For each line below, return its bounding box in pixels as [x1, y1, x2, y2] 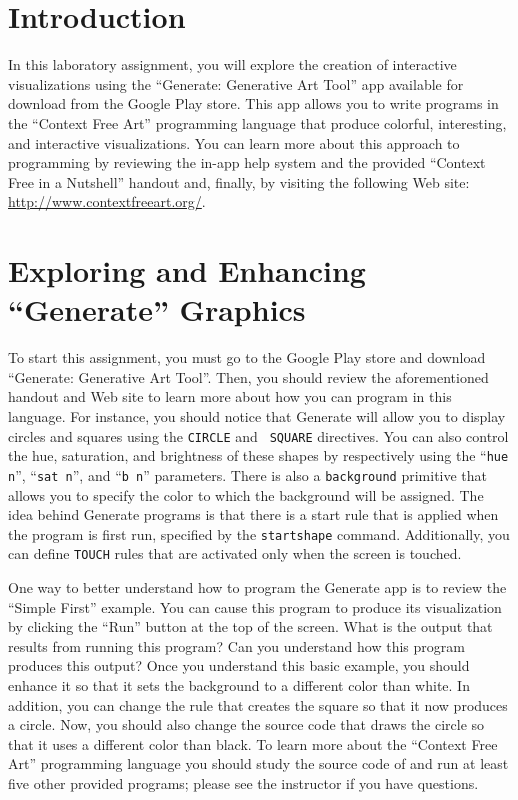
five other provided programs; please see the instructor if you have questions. [8, 772, 479, 793]
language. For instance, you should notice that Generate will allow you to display [8, 405, 506, 426]
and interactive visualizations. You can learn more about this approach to [8, 132, 460, 153]
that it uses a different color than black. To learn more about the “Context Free [8, 733, 498, 754]
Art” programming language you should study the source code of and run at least [8, 753, 509, 774]
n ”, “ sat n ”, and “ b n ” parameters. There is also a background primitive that [8, 464, 488, 485]
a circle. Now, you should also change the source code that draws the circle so [8, 714, 485, 735]
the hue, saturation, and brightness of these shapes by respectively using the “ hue [8, 445, 509, 466]
